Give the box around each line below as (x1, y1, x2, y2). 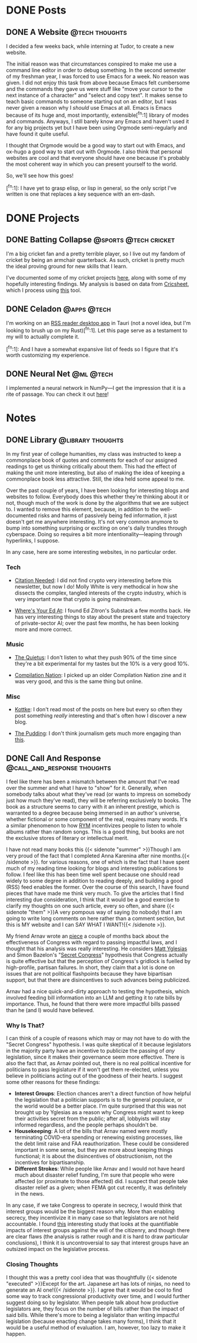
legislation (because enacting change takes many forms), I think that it (6, 1318, 176, 1325)
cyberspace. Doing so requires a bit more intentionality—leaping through (6, 531, 182, 538)
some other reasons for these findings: (6, 1079, 101, 1086)
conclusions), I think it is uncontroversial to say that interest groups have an (6, 1239, 189, 1246)
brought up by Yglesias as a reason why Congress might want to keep (14, 1109, 184, 1116)
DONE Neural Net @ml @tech (6, 369, 113, 379)
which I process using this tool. (6, 287, 82, 294)
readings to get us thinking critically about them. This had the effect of (6, 463, 177, 470)
